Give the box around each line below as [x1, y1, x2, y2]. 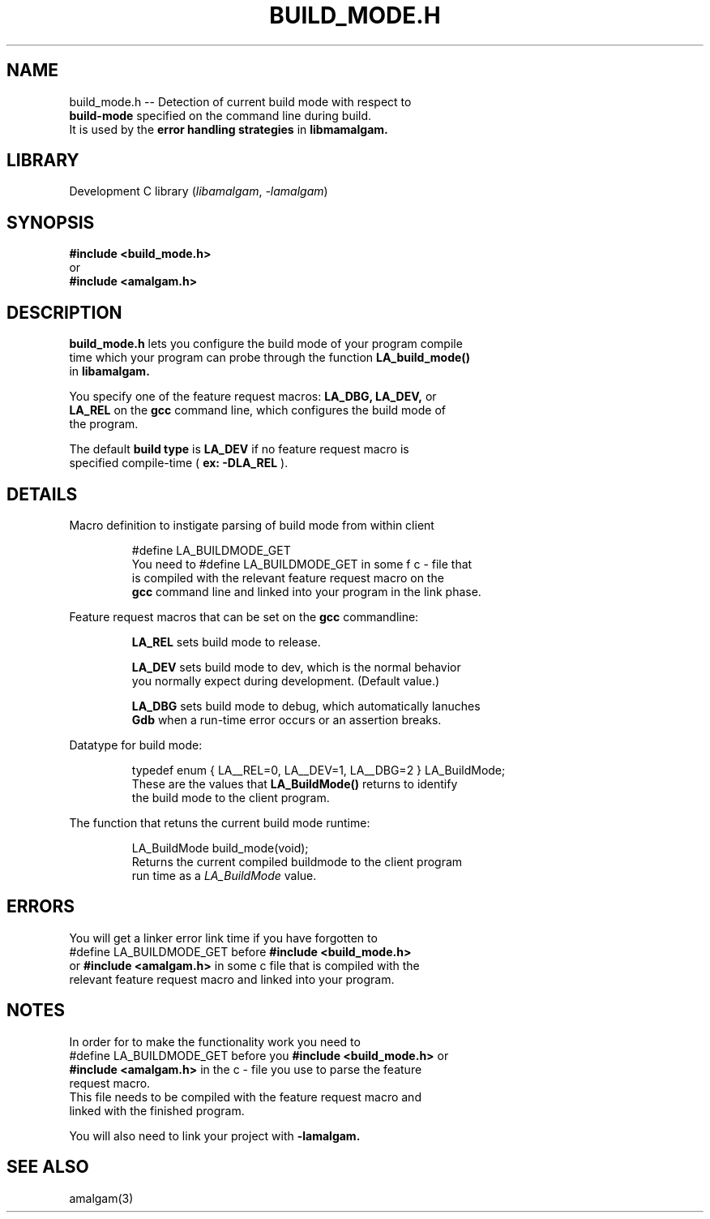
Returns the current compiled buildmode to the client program [131, 854, 463, 869]
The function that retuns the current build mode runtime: [69, 815, 370, 830]
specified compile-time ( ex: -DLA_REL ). [69, 456, 289, 470]
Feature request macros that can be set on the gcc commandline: [69, 609, 419, 624]
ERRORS [6, 896, 75, 917]
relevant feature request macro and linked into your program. [69, 972, 395, 986]
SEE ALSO [6, 1157, 89, 1178]
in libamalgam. [69, 364, 150, 379]
